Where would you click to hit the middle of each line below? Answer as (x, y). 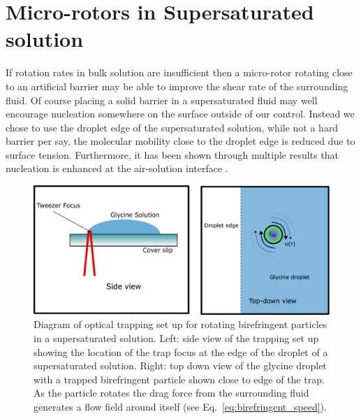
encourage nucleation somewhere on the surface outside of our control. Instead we (180, 114)
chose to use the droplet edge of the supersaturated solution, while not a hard (172, 127)
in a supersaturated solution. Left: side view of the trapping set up (176, 338)
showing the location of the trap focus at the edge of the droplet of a (181, 351)
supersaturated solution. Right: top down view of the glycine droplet (180, 365)
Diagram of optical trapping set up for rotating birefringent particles (180, 324)
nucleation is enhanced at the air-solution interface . (117, 168)
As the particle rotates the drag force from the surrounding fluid (171, 393)
